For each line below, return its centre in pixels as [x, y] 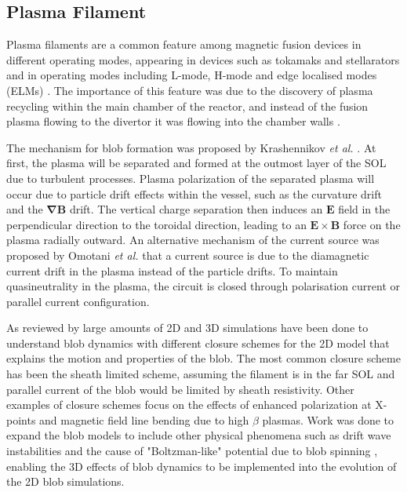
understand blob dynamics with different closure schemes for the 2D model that [198, 343]
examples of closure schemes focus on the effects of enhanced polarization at [189, 405]
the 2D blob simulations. [65, 481]
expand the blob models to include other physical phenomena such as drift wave [199, 435]
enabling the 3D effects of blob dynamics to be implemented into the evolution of [202, 466]
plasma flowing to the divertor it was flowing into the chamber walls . [173, 121]
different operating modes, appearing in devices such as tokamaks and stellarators [203, 59]
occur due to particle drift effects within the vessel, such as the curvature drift [194, 193]
